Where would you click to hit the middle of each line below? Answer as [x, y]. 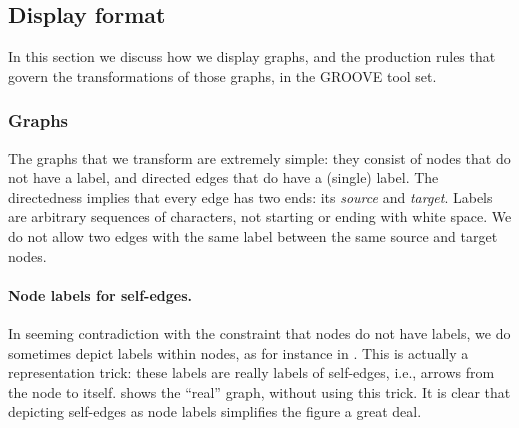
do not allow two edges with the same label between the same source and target [253, 235]
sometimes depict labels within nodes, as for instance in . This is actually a [238, 352]
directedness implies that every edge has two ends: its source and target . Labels [250, 196]
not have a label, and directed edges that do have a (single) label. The [223, 177]
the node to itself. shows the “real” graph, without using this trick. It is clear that [259, 391]
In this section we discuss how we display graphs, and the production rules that [252, 56]
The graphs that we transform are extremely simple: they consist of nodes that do [259, 157]
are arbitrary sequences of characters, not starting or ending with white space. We [260, 216]
